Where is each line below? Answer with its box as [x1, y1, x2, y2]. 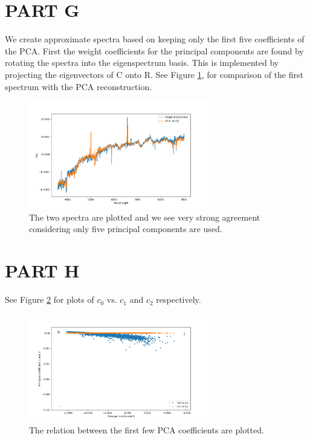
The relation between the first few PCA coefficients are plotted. [29, 424, 264, 436]
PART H [5, 258, 80, 283]
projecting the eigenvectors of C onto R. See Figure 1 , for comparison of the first [5, 68, 303, 80]
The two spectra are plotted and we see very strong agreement [29, 210, 260, 223]
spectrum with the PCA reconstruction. [5, 80, 152, 92]
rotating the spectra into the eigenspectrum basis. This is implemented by [5, 56, 279, 69]
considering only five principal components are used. [29, 222, 222, 235]
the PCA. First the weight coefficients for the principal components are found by [5, 44, 304, 57]
